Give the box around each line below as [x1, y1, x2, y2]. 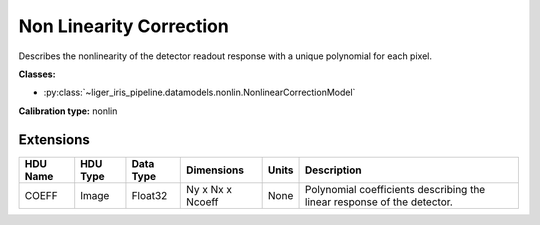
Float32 [131, 188, 168, 202]
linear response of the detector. [305, 195, 454, 209]
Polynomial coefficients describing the [305, 182, 486, 196]
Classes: [18, 68, 56, 80]
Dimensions [186, 163, 245, 177]
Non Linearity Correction [18, 15, 229, 37]
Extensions [18, 131, 90, 148]
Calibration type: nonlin [18, 105, 118, 117]
